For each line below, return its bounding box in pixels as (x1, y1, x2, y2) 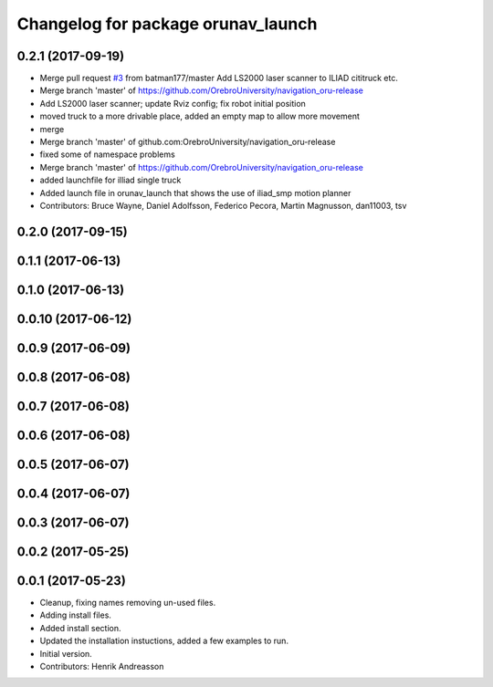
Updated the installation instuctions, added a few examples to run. (39, 635, 289, 647)
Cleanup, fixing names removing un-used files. (39, 598, 216, 609)
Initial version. (39, 648, 93, 659)
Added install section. (39, 622, 121, 633)
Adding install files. (39, 609, 111, 620)
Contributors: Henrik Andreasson (39, 661, 164, 672)
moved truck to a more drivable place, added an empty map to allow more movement (39, 110, 361, 122)
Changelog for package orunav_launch (16, 14, 318, 34)
